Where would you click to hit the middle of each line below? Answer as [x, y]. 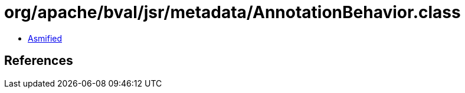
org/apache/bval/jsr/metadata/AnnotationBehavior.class [232, 12]
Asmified [45, 38]
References [39, 61]
